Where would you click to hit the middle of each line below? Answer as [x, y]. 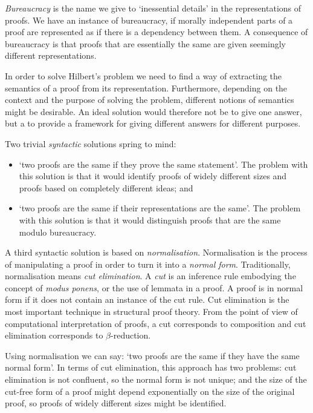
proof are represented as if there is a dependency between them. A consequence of [156, 32]
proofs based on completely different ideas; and [106, 187]
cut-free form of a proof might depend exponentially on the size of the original [150, 391]
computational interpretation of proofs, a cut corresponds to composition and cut [156, 323]
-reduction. [131, 335]
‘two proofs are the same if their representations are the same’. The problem [160, 208]
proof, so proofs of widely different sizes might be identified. [116, 403]
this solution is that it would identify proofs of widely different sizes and [153, 176]
